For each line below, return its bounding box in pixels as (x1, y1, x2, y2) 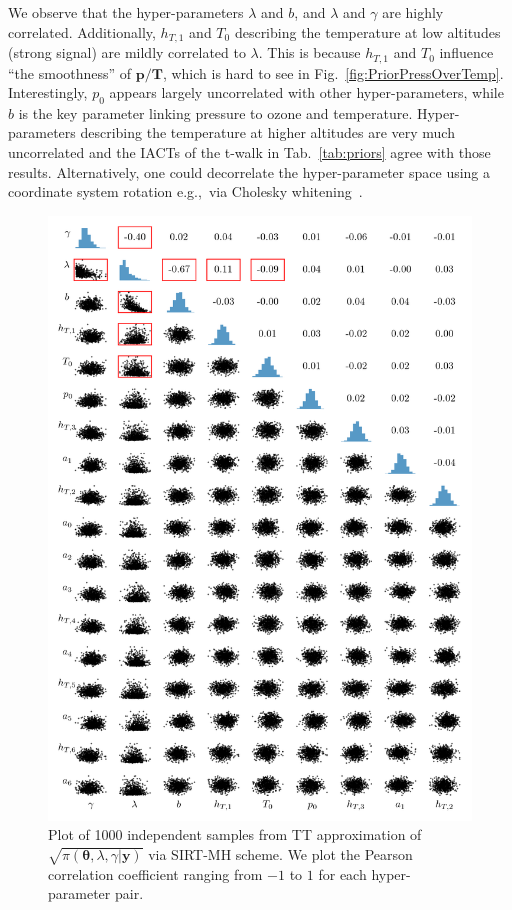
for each (318, 863, 367, 884)
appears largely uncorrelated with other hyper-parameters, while (109, 82, 504, 103)
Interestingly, (8, 82, 88, 103)
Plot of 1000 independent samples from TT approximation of (48, 824, 422, 845)
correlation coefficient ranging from (48, 863, 263, 884)
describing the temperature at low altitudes (234, 21, 501, 42)
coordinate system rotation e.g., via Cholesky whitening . (8, 181, 363, 202)
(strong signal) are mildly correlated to (8, 42, 246, 63)
